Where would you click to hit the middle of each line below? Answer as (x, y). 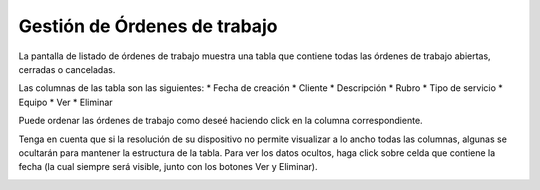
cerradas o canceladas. (67, 69)
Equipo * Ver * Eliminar (66, 102)
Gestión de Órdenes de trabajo (148, 26)
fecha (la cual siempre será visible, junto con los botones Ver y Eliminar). (168, 167)
